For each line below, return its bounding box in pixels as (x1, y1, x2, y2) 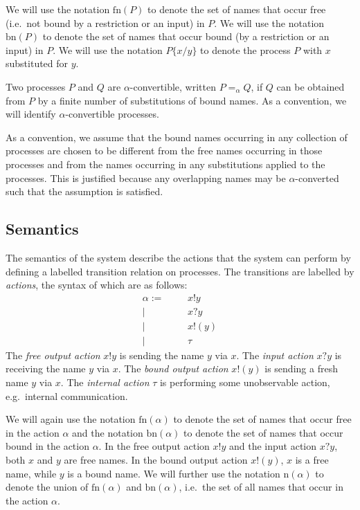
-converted (295, 170, 339, 185)
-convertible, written (129, 79, 216, 93)
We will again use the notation (6, 412, 136, 426)
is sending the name (119, 347, 204, 362)
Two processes (6, 79, 66, 93)
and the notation (72, 425, 143, 439)
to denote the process (200, 42, 291, 57)
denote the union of (6, 480, 89, 494)
